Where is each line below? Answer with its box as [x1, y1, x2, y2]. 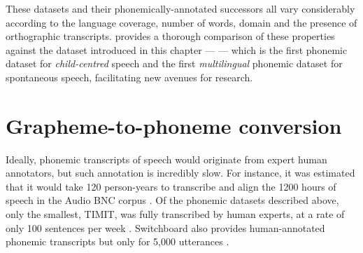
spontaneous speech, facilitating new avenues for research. [6, 69, 253, 84]
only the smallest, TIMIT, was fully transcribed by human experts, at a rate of [6, 207, 345, 221]
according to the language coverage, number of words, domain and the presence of [6, 15, 357, 29]
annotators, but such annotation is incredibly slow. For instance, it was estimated [6, 165, 355, 180]
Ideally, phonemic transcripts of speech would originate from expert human [6, 151, 327, 166]
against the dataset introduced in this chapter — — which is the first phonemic [6, 42, 348, 57]
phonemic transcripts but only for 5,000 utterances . [6, 234, 229, 249]
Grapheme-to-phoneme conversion [6, 111, 342, 139]
